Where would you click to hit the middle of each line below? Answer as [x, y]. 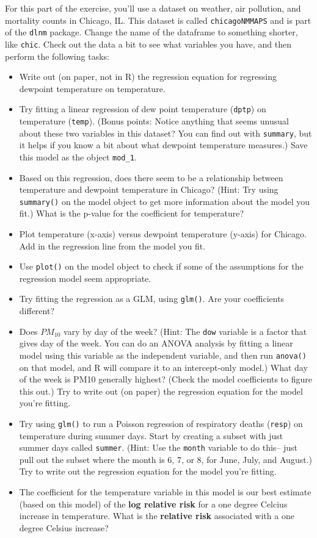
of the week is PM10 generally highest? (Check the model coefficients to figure [166, 379]
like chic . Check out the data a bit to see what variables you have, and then [148, 44]
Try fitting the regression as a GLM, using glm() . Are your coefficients [152, 299]
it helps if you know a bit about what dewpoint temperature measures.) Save [163, 145]
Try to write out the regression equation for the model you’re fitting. [148, 471]
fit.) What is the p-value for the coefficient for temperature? [132, 213]
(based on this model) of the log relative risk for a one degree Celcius [153, 504]
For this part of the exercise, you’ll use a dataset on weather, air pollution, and [153, 8]
